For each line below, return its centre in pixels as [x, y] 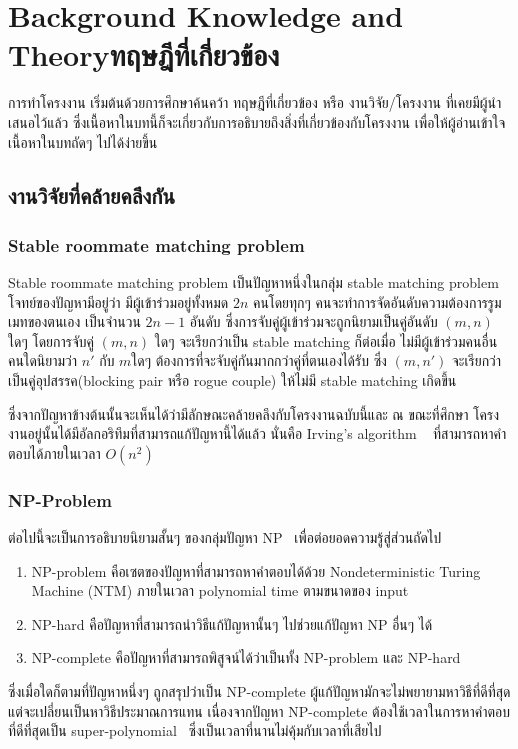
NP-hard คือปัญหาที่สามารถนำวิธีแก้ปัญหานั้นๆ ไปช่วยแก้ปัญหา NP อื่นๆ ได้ [232, 623]
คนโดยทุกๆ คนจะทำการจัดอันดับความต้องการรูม [377, 301]
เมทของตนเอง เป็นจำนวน [74, 321]
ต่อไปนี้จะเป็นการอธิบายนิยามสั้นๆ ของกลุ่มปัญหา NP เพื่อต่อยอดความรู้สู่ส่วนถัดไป [225, 537]
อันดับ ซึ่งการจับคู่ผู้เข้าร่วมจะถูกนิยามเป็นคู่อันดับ [313, 321]
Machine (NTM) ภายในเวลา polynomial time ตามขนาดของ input [220, 590]
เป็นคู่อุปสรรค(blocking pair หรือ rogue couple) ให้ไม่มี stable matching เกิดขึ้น [232, 380]
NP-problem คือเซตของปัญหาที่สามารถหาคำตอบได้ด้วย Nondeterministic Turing [256, 570]
